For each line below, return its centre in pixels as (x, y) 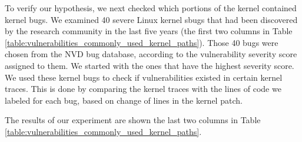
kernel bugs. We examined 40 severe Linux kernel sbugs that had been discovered (151, 19)
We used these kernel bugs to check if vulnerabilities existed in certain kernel (144, 77)
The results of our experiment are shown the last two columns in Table (133, 120)
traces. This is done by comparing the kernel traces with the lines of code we (143, 89)
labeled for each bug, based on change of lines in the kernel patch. (124, 100)
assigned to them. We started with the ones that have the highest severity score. (150, 65)
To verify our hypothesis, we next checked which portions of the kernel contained (151, 8)
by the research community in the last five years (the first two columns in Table (149, 31)
